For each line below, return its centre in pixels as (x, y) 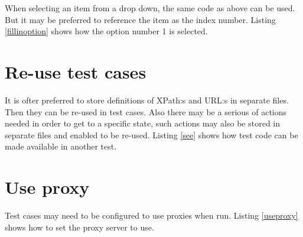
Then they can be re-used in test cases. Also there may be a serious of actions (146, 111)
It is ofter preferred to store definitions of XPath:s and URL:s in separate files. (147, 100)
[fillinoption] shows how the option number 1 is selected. (106, 31)
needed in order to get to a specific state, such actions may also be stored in (143, 123)
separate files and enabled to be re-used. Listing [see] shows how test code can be (151, 134)
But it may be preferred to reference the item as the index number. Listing (140, 19)
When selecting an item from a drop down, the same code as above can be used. (150, 8)
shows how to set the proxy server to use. (79, 227)
